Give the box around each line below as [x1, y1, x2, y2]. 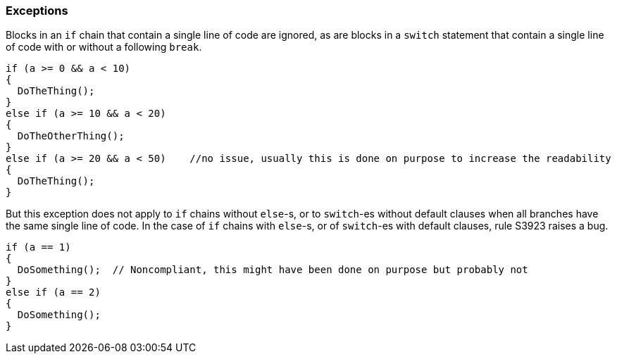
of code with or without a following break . [6, 41, 202, 53]
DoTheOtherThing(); [17, 130, 125, 142]
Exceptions [6, 4, 68, 18]
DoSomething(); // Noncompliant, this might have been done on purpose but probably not [17, 264, 528, 276]
